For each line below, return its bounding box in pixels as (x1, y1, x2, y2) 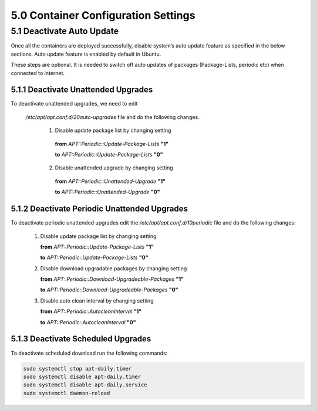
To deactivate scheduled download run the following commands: (11, 349, 168, 356)
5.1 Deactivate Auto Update (11, 26, 119, 36)
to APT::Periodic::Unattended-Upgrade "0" (55, 188, 160, 196)
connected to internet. (11, 69, 65, 76)
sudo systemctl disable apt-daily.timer (23, 373, 141, 380)
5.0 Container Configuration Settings (11, 9, 195, 22)
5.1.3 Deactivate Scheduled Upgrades (11, 334, 151, 344)
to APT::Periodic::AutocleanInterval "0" (40, 318, 136, 325)
